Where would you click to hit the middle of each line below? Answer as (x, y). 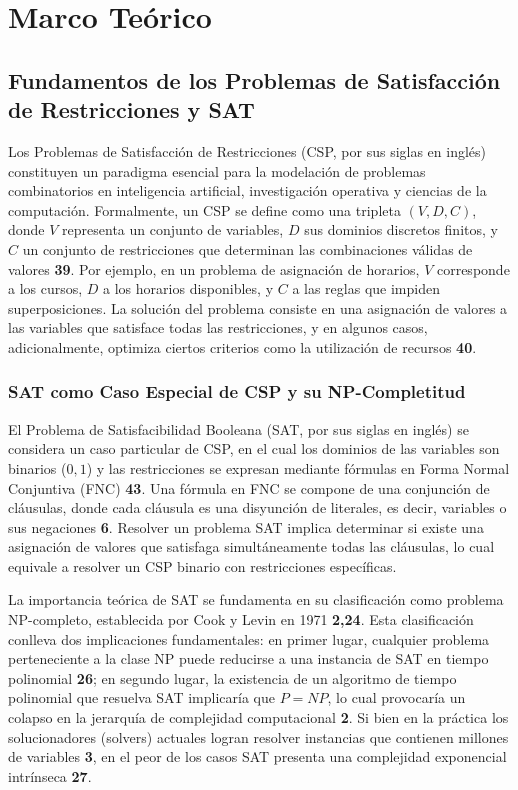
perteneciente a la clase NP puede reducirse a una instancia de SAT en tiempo (248, 658)
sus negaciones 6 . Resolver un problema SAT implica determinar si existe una (246, 526)
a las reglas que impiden (366, 288)
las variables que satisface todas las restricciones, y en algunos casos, (218, 327)
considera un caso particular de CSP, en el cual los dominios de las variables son (254, 448)
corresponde (473, 268)
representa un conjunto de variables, (173, 229)
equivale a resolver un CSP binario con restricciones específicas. (202, 565)
